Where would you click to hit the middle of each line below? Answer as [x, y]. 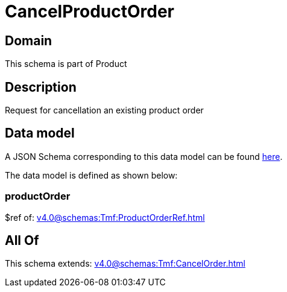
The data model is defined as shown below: [91, 175]
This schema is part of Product [66, 64]
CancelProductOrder [90, 11]
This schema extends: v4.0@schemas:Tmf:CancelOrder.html [125, 264]
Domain [29, 40]
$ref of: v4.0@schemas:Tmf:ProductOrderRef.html [105, 217]
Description [41, 87]
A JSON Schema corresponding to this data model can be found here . [144, 156]
